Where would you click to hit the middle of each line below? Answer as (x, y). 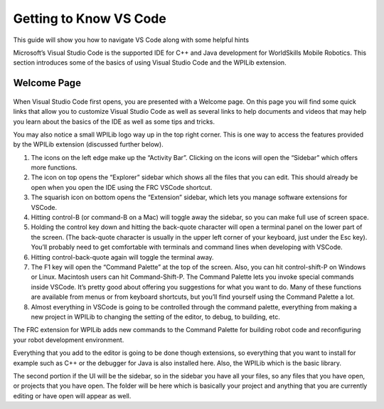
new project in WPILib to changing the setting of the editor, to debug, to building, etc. (155, 317)
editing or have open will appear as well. (72, 395)
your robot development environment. (69, 340)
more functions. (54, 168)
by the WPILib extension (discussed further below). (88, 144)
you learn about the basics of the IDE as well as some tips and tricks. (114, 122)
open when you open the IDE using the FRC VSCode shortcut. (122, 187)
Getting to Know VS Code (90, 18)
